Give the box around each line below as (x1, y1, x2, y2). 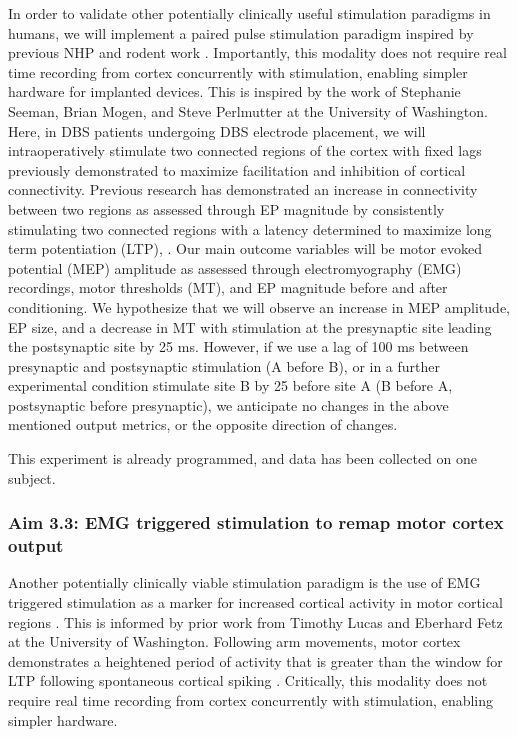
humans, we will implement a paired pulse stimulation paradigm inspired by (8, 22, 474, 43)
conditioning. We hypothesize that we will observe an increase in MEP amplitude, (8, 296, 510, 317)
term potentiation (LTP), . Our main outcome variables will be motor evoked (8, 238, 482, 259)
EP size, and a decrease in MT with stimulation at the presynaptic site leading (8, 316, 492, 337)
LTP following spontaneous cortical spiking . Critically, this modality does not (8, 670, 488, 691)
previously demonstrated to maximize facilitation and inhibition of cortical (8, 159, 466, 180)
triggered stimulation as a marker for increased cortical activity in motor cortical (8, 591, 503, 612)
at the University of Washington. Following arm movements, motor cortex (8, 631, 461, 652)
